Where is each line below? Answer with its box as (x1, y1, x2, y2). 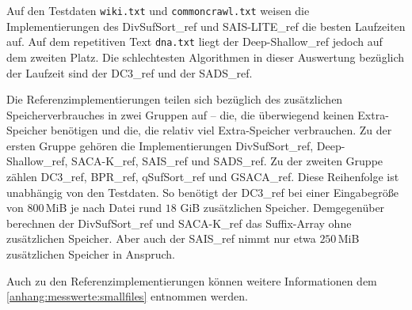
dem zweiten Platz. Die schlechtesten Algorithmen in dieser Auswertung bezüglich (6, 48, 405, 65)
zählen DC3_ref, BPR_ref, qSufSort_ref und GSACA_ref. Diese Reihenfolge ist (6, 168, 399, 185)
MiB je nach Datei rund (45, 199, 162, 216)
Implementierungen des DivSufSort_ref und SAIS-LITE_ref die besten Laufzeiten (6, 17, 406, 34)
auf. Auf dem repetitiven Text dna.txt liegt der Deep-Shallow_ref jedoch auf (6, 33, 383, 50)
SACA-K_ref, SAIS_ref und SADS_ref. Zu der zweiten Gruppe (71, 153, 383, 169)
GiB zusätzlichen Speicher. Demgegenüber (180, 199, 385, 216)
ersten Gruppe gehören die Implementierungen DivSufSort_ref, (6, 137, 314, 153)
